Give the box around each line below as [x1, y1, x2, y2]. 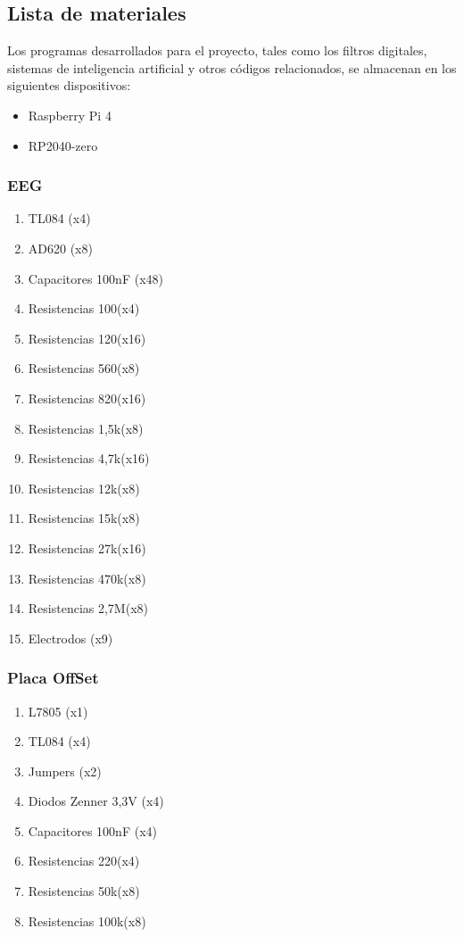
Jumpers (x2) [28, 761, 102, 780]
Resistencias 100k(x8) [28, 911, 146, 930]
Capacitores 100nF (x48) [28, 269, 163, 287]
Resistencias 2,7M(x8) [28, 599, 148, 618]
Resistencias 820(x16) [28, 388, 146, 407]
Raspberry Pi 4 [28, 105, 112, 124]
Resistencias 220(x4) [28, 851, 140, 870]
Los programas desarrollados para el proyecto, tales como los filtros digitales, [7, 41, 427, 60]
